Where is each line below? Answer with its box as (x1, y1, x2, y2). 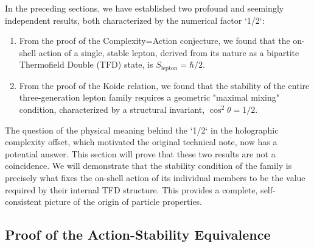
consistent (5, 195, 42, 208)
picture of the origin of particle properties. (44, 195, 203, 208)
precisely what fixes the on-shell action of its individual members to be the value (5, 171, 305, 184)
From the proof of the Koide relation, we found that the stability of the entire (19, 79, 310, 91)
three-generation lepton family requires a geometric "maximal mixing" (19, 91, 280, 104)
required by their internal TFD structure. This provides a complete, (5, 183, 258, 196)
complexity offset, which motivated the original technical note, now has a (5, 135, 277, 148)
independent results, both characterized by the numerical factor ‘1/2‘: (5, 13, 265, 26)
